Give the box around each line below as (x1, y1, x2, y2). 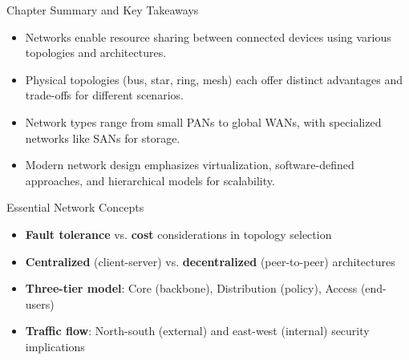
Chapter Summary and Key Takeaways (6, 2, 199, 18)
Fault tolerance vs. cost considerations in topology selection (25, 225, 332, 242)
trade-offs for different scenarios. (25, 87, 184, 103)
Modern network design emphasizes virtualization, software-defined (25, 156, 354, 173)
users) (25, 295, 55, 312)
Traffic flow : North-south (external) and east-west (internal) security (25, 322, 370, 339)
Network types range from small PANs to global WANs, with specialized (25, 113, 382, 130)
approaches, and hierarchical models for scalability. (25, 172, 275, 188)
